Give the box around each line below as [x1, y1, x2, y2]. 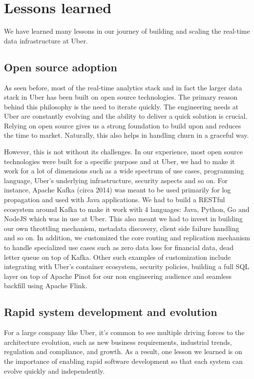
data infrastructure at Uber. [4, 35, 88, 45]
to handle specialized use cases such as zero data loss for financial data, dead [4, 242, 234, 253]
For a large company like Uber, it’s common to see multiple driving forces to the [4, 327, 245, 337]
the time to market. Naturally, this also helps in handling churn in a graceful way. [4, 130, 249, 140]
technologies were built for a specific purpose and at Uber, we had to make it [4, 156, 235, 166]
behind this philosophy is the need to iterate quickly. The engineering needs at [4, 101, 239, 111]
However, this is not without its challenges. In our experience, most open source [4, 147, 243, 157]
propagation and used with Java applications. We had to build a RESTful [4, 194, 225, 205]
